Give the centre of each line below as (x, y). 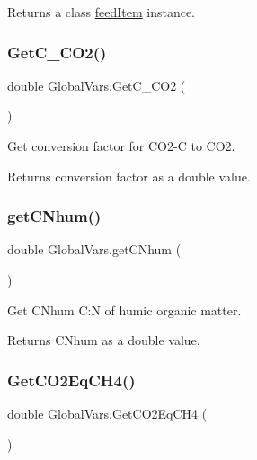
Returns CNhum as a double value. (104, 340)
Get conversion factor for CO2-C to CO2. (121, 146)
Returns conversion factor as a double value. (129, 176)
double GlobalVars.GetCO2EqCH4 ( (107, 413)
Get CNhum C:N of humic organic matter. (124, 310)
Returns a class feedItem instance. (101, 12)
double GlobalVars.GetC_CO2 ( (97, 85)
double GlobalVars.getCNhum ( (94, 249)
